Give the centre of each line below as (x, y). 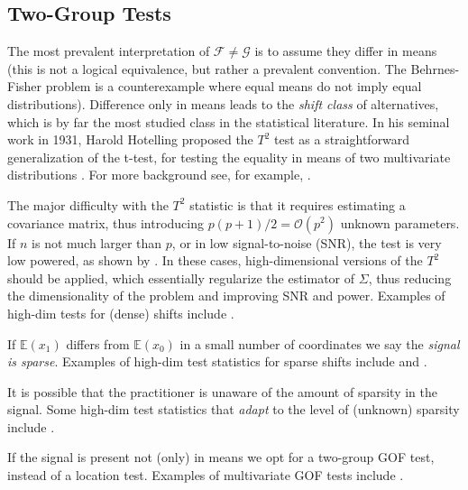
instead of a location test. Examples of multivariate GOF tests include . (206, 475)
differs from (98, 343)
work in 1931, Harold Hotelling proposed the (130, 139)
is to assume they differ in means (346, 51)
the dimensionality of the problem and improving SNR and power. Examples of (226, 296)
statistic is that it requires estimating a (298, 204)
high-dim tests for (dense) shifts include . (121, 313)
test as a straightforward (342, 139)
